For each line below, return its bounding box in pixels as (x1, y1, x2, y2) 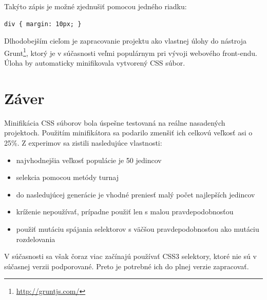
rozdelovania (16, 233, 55, 244)
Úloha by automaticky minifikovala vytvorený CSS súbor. (4, 57, 185, 68)
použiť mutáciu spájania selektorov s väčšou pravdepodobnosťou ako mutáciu (16, 223, 259, 234)
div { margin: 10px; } (4, 20, 82, 28)
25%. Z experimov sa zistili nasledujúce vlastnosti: (4, 137, 162, 148)
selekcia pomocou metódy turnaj (16, 172, 119, 183)
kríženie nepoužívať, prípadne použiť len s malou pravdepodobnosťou (16, 206, 234, 217)
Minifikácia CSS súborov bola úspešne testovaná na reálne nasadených (4, 117, 225, 128)
